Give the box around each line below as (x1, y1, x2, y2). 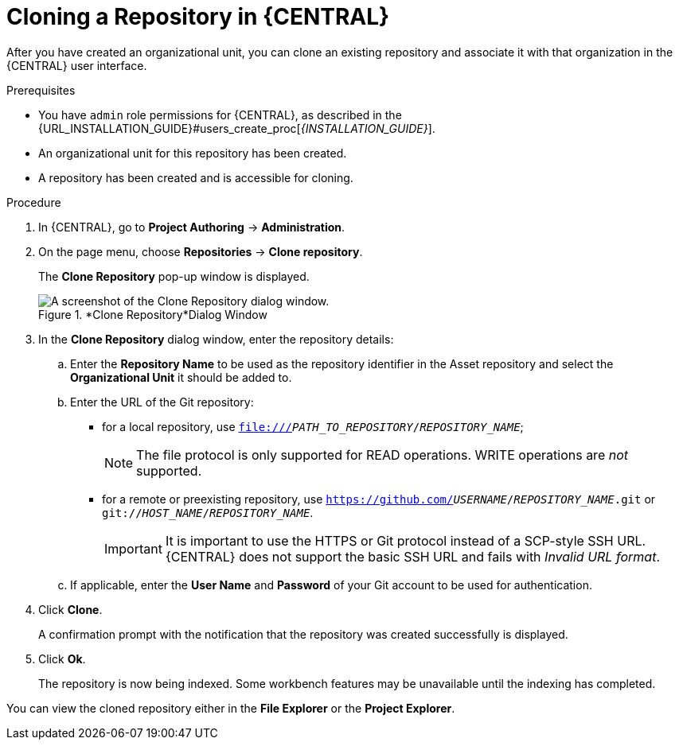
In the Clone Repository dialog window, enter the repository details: (38, 332, 394, 346)
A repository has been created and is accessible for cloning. (38, 170, 353, 185)
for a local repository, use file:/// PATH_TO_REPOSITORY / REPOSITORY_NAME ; (102, 419, 524, 433)
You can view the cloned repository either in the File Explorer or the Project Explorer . (6, 701, 455, 715)
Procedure (6, 195, 61, 209)
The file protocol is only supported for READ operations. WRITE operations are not (136, 446, 629, 463)
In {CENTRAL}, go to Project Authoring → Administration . (38, 220, 345, 234)
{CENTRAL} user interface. (6, 58, 147, 72)
